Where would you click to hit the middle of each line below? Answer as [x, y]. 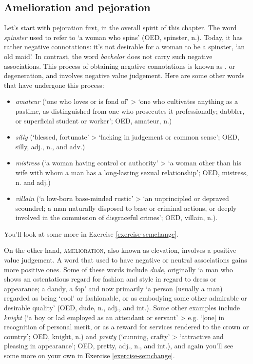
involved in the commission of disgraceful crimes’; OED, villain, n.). [116, 217]
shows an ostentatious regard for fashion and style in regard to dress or [110, 279]
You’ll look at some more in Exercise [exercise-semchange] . [91, 233]
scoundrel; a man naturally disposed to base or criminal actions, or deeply [126, 208]
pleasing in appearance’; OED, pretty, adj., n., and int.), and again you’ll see [119, 346]
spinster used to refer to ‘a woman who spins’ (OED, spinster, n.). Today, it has [123, 37]
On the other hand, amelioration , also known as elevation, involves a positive [120, 250]
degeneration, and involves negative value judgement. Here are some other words [124, 75]
